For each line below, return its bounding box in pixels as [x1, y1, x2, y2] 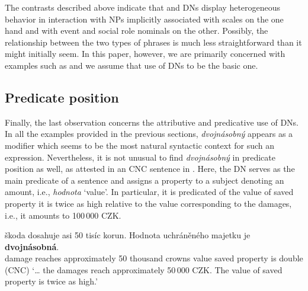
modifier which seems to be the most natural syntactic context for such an [5, 139, 275, 151]
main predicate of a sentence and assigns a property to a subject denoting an [5, 174, 284, 186]
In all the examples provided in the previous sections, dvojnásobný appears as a [5, 127, 293, 140]
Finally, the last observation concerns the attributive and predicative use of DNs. [5, 116, 299, 128]
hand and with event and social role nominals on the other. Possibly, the [5, 24, 268, 37]
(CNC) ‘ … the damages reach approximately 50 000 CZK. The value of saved [5, 263, 283, 276]
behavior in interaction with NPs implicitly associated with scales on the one [5, 12, 284, 25]
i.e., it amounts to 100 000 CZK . [5, 209, 121, 221]
